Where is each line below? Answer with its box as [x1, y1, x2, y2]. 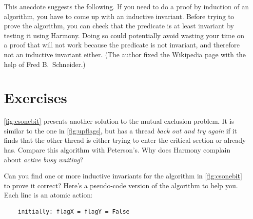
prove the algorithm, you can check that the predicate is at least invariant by [4, 21, 234, 31]
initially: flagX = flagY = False [18, 208, 130, 216]
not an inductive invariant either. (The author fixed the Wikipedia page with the [4, 49, 246, 59]
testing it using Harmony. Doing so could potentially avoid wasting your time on [4, 30, 244, 40]
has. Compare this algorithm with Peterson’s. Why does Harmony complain [4, 145, 231, 155]
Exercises [4, 88, 67, 108]
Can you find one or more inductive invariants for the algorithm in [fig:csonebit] [4, 171, 242, 181]
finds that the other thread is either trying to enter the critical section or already [4, 135, 246, 145]
